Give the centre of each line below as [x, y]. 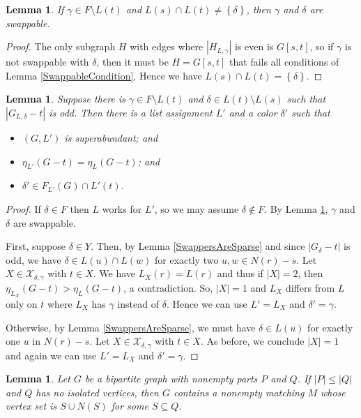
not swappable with [47, 62]
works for [122, 208]
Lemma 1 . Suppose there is [66, 99]
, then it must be [132, 62]
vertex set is [31, 406]
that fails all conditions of [284, 62]
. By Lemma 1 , [296, 208]
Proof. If [23, 208]
